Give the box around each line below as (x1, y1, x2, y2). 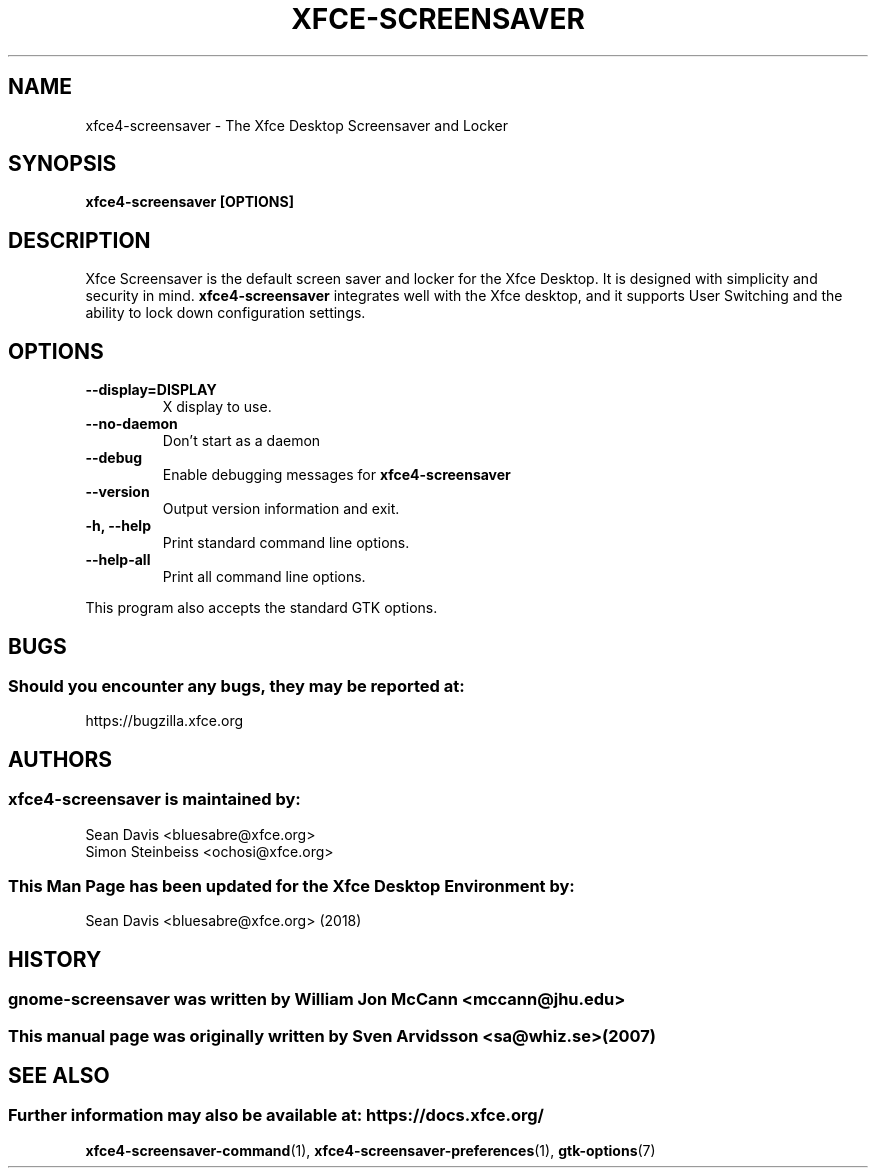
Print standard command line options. (162, 534, 410, 552)
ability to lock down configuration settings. (85, 304, 366, 322)
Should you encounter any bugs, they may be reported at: (8, 675, 465, 696)
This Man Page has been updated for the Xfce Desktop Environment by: (8, 875, 575, 896)
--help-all (85, 551, 151, 569)
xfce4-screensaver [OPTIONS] (85, 193, 294, 211)
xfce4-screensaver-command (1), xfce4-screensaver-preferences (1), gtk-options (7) (85, 1141, 656, 1159)
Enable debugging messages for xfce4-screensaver (162, 466, 511, 484)
